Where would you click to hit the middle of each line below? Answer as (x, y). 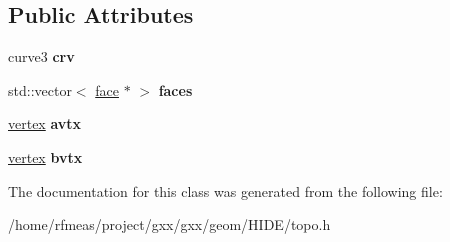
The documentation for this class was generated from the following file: (225, 190)
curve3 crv (41, 56)
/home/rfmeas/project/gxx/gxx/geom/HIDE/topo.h (169, 224)
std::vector (40, 89)
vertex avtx (45, 123)
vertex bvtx (45, 156)
